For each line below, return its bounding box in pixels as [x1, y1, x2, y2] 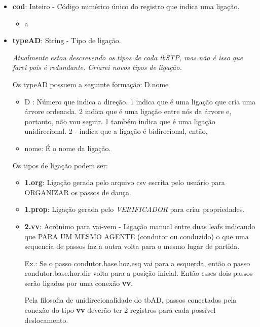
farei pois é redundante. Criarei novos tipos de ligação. [12, 62, 182, 72]
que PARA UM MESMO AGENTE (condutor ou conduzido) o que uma [24, 231, 249, 241]
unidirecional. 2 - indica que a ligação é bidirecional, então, [24, 126, 208, 136]
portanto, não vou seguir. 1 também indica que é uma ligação [24, 116, 215, 126]
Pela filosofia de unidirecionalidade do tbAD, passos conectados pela [24, 295, 237, 305]
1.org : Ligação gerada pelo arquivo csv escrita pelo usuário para [24, 177, 225, 188]
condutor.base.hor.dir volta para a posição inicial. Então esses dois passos [24, 268, 253, 278]
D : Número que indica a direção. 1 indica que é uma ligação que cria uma [24, 96, 256, 106]
